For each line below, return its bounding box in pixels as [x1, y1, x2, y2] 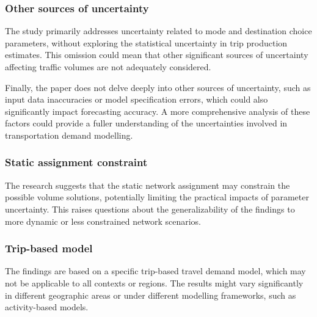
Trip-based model [5, 241, 93, 256]
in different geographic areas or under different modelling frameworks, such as [5, 288, 296, 301]
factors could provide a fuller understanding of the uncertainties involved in [5, 117, 288, 129]
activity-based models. [5, 301, 89, 313]
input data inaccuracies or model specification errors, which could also [5, 93, 268, 106]
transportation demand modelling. [5, 128, 133, 141]
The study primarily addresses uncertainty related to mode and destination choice [5, 24, 312, 37]
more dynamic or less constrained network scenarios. [5, 214, 201, 227]
